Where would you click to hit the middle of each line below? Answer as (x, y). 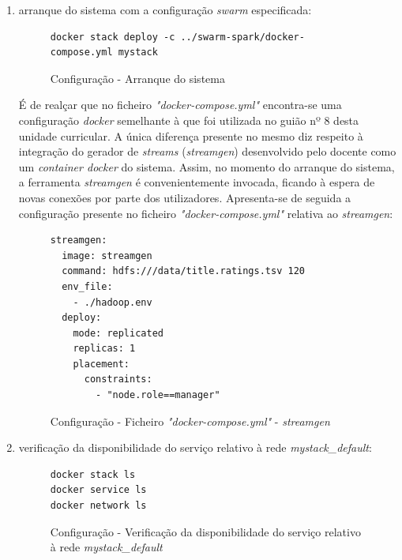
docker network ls (98, 506)
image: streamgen (107, 256)
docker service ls (98, 490)
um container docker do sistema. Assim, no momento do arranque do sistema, (207, 166)
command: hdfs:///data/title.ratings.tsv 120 (183, 271)
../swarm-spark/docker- (242, 37)
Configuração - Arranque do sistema (137, 78)
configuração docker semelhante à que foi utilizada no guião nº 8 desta (189, 120)
